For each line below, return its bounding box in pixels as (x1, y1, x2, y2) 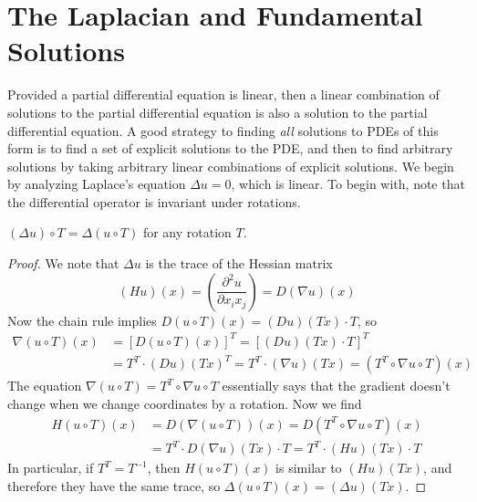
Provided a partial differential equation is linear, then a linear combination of (7, 85, 440, 104)
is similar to (275, 458, 342, 477)
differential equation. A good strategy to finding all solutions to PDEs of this (7, 120, 439, 140)
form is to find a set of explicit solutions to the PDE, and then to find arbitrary (7, 139, 453, 158)
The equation (7, 376, 82, 395)
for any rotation (142, 223, 232, 242)
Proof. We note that (7, 254, 119, 273)
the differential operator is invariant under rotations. (7, 192, 301, 211)
